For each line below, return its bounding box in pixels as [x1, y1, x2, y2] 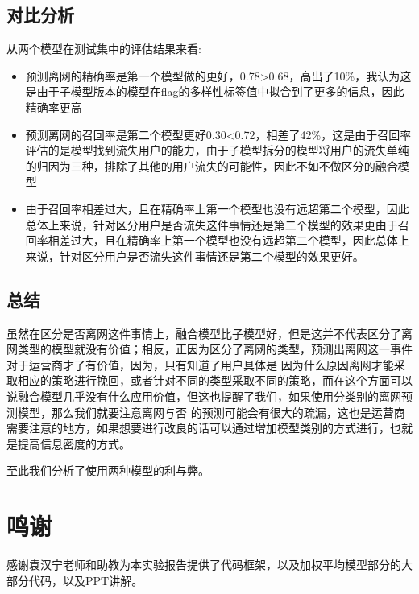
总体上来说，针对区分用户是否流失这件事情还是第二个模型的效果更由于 [25, 216, 398, 233]
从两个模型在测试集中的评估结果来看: [6, 40, 201, 57]
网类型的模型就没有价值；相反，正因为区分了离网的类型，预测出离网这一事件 [6, 340, 413, 357]
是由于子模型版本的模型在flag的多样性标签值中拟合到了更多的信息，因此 [25, 83, 404, 100]
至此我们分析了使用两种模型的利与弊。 [6, 462, 209, 479]
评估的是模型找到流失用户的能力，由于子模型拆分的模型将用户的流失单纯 [25, 142, 409, 159]
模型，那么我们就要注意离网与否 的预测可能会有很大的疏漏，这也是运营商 [17, 403, 405, 420]
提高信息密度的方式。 [17, 435, 131, 452]
